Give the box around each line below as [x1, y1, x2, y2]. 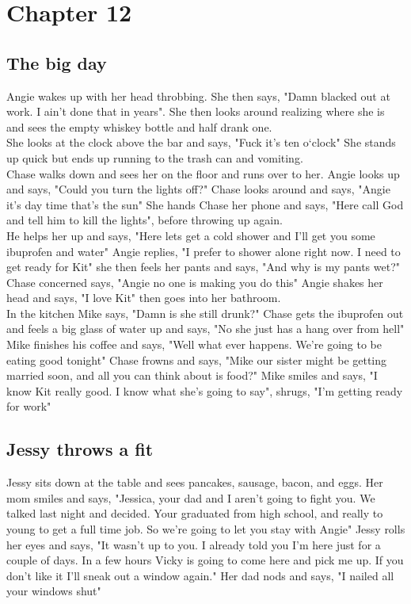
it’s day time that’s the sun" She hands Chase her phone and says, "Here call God [6, 196, 404, 212]
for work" [6, 398, 51, 415]
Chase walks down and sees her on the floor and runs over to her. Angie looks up [6, 165, 400, 182]
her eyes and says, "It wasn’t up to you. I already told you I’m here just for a [6, 536, 381, 552]
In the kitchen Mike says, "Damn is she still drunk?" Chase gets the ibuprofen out [6, 304, 404, 321]
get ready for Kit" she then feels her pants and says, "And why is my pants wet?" [6, 258, 400, 275]
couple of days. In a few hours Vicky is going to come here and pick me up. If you [6, 552, 404, 568]
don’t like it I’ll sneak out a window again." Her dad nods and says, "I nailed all [6, 567, 394, 583]
